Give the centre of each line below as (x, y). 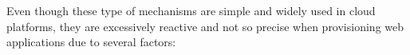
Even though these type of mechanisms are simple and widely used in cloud (191, 10)
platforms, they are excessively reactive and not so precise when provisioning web (205, 26)
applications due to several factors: (91, 42)
